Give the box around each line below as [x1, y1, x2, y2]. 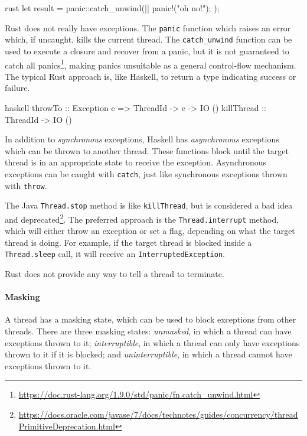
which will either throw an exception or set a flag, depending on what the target [5, 224, 295, 237]
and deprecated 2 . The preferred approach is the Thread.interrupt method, [5, 211, 279, 225]
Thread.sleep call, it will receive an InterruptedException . [5, 248, 226, 260]
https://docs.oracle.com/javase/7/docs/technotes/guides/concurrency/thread [18, 408, 298, 420]
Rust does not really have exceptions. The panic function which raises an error [5, 21, 291, 34]
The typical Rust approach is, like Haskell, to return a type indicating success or [5, 70, 296, 82]
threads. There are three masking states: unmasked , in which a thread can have [5, 325, 292, 337]
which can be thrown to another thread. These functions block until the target [5, 144, 289, 157]
